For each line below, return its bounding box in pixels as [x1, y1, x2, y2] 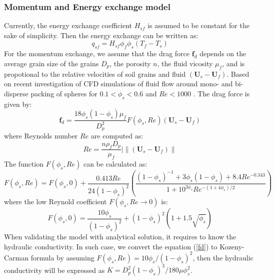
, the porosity [109, 58, 151, 68]
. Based [226, 68, 249, 79]
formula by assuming [30, 252, 94, 262]
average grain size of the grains [4, 58, 99, 68]
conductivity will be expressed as [4, 264, 105, 275]
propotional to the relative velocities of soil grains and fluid [4, 68, 186, 79]
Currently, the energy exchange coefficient [4, 20, 132, 31]
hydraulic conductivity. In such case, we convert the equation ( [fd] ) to [4, 241, 217, 251]
